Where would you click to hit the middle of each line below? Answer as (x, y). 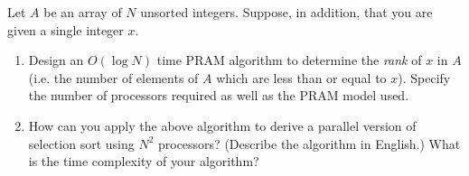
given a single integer (66, 29)
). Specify (424, 77)
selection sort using (81, 143)
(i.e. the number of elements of (113, 77)
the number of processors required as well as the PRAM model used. (219, 95)
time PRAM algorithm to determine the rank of (289, 60)
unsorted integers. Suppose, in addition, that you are (286, 12)
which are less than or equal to (301, 77)
